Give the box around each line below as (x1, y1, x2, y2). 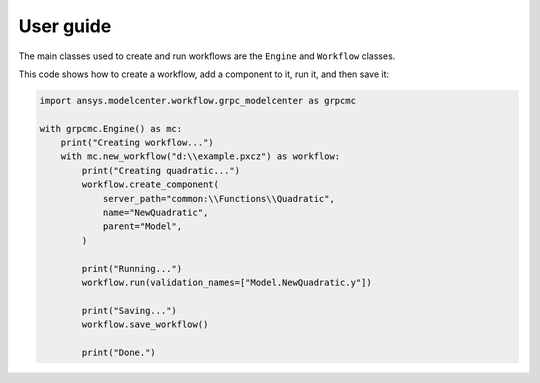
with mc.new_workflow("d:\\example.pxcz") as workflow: (60, 151, 341, 162)
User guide (18, 15, 112, 37)
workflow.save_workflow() (81, 319, 209, 330)
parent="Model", (102, 221, 183, 232)
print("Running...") (81, 263, 183, 274)
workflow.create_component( (81, 179, 220, 190)
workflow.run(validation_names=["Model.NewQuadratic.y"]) (81, 277, 372, 288)
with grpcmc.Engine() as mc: (39, 123, 183, 134)
